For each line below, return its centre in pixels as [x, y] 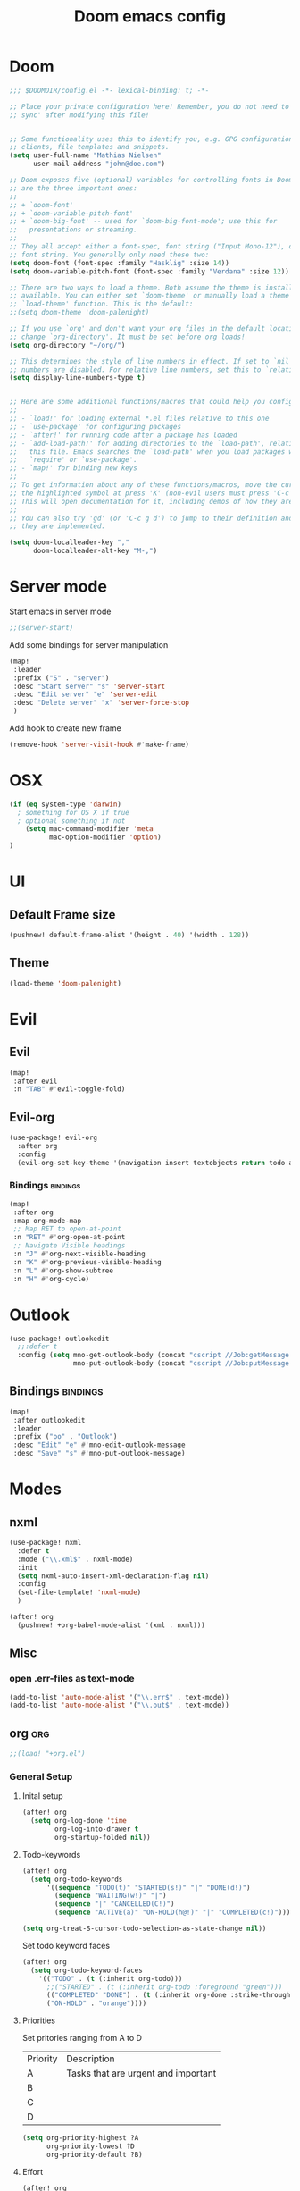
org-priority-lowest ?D [91, 2146]
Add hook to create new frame [66, 728]
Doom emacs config [150, 17]
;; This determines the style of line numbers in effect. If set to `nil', [153, 361]
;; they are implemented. [57, 526]
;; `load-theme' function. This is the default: [101, 304]
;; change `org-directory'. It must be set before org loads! [127, 337]
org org [29, 1733]
